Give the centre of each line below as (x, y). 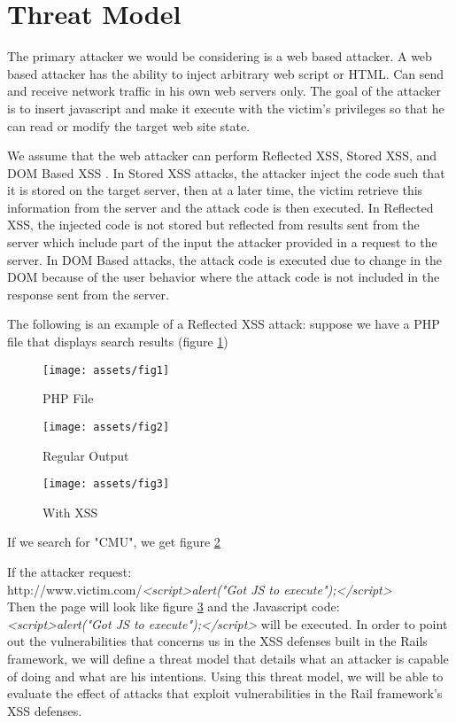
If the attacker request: (70, 571)
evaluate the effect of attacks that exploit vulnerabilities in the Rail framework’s (225, 693)
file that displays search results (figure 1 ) (118, 342)
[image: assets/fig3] (106, 484)
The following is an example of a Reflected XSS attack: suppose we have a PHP (224, 324)
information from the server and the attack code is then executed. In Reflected (220, 207)
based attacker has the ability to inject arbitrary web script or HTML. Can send (226, 73)
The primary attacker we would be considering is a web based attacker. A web (220, 56)
